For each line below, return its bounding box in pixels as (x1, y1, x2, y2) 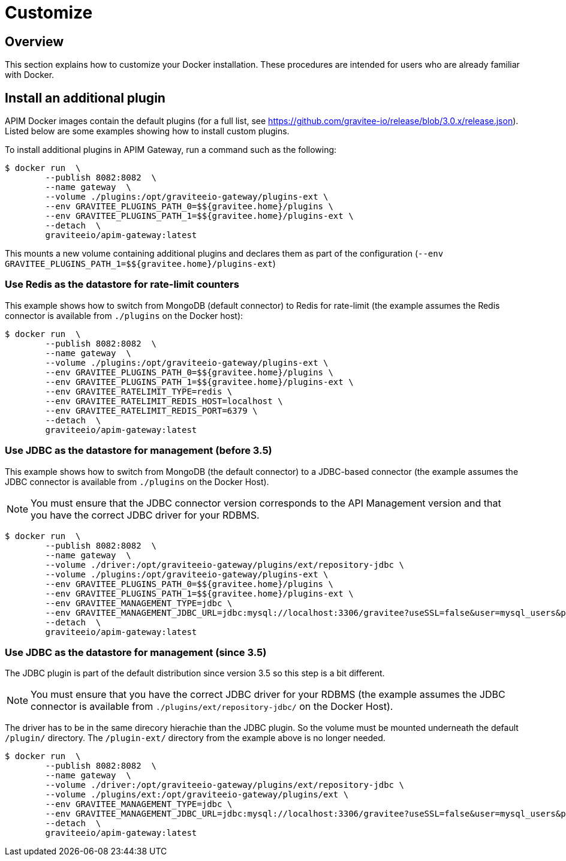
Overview (5, 34, 64, 49)
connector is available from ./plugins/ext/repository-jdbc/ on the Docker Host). (31, 700, 393, 713)
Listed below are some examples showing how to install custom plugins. (5, 126, 290, 137)
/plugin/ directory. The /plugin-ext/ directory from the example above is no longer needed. (5, 733, 386, 743)
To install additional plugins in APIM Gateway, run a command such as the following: (5, 144, 337, 155)
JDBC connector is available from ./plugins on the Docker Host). (5, 476, 269, 487)
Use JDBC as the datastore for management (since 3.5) (5, 646, 267, 658)
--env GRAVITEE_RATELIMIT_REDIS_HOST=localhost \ (45, 396, 283, 406)
